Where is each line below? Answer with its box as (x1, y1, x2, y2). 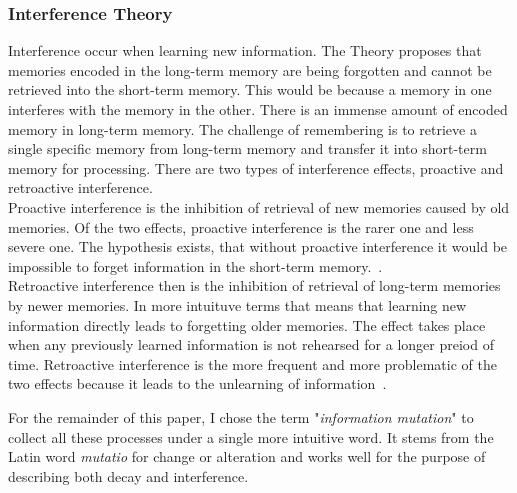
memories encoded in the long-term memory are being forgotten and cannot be (8, 59, 492, 80)
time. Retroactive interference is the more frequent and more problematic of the (8, 353, 497, 374)
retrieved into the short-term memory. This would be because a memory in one (8, 79, 492, 100)
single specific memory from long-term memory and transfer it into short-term (8, 138, 487, 159)
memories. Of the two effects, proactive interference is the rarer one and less (8, 216, 474, 237)
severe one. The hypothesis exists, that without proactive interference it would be (8, 236, 508, 257)
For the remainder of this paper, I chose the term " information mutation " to (8, 406, 474, 427)
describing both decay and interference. (8, 465, 249, 486)
